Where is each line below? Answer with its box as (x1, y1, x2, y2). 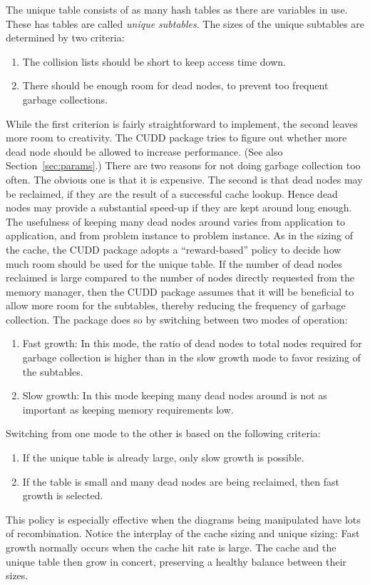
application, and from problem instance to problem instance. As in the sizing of (6, 228, 353, 243)
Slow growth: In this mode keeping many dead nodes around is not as (22, 388, 327, 403)
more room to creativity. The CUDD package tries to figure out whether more (6, 130, 347, 145)
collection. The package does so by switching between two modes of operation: (6, 311, 348, 326)
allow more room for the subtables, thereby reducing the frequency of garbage (6, 298, 346, 313)
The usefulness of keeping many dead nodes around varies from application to (6, 214, 346, 229)
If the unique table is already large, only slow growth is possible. (22, 450, 304, 465)
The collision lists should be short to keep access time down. (22, 54, 286, 69)
